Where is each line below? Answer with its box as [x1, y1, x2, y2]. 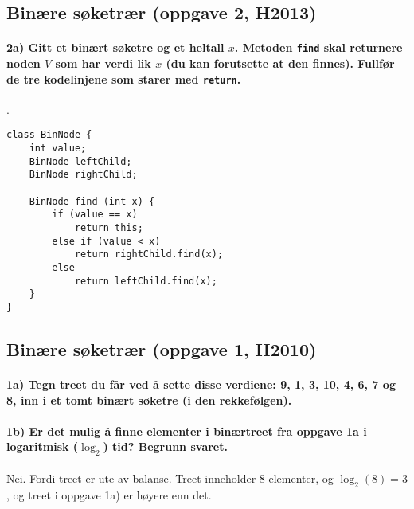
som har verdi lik [55, 55, 151, 72]
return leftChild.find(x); [74, 275, 217, 287]
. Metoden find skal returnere [234, 39, 403, 56]
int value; [29, 143, 87, 155]
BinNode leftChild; [29, 155, 132, 167]
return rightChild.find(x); [74, 249, 224, 260]
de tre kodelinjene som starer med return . [6, 70, 241, 87]
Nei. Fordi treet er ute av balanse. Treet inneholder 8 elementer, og [6, 469, 334, 486]
